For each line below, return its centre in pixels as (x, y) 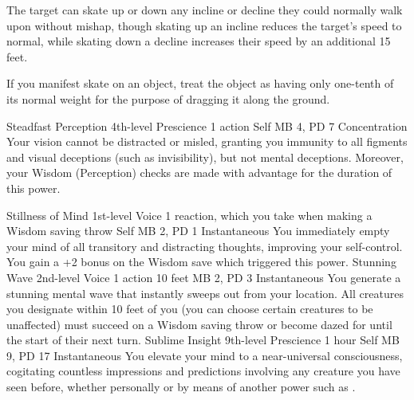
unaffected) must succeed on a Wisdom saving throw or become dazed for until (199, 324)
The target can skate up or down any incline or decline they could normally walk (205, 10)
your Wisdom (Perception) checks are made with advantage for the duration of (199, 173)
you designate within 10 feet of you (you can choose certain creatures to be (190, 309)
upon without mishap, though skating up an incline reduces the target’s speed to (204, 25)
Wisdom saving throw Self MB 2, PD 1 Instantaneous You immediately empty (198, 231)
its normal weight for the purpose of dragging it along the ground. (168, 98)
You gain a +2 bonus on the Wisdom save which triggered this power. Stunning (201, 262)
